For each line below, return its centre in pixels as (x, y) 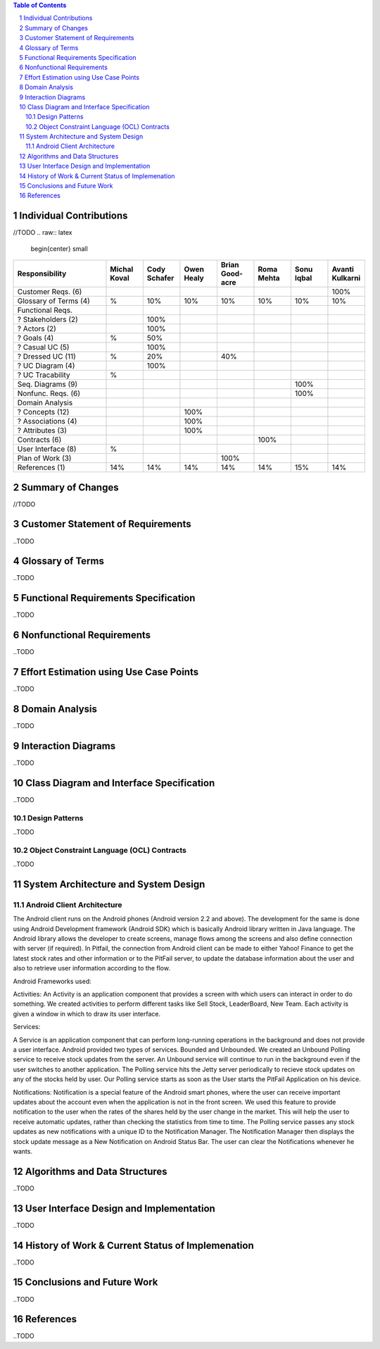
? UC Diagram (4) (46, 366)
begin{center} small (59, 248)
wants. (23, 1151)
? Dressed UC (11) (47, 357)
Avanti (343, 269)
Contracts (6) (39, 440)
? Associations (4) (47, 421)
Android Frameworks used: (52, 981)
